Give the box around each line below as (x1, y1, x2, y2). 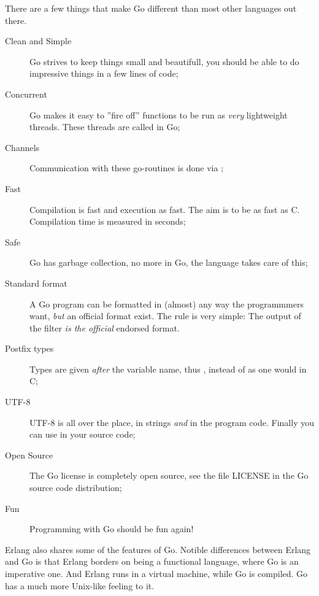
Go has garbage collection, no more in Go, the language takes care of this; (29, 256, 308, 269)
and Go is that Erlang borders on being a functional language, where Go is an (5, 555, 299, 568)
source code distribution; (29, 481, 122, 494)
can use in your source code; (29, 428, 136, 441)
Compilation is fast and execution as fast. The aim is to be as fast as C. (29, 203, 300, 215)
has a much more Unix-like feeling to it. (5, 579, 155, 592)
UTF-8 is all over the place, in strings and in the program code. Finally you (29, 416, 314, 428)
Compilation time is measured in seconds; (29, 215, 186, 228)
